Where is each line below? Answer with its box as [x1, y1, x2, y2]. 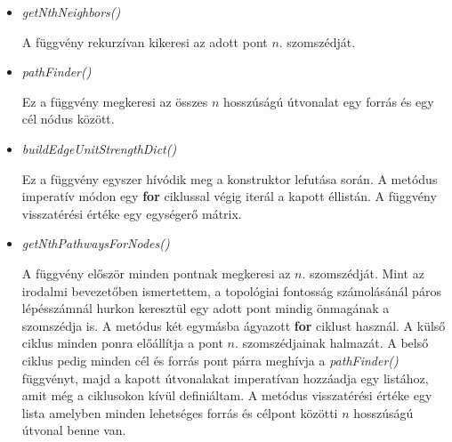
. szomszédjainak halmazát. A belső [234, 334, 429, 352]
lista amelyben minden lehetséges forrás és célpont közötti [21, 403, 338, 422]
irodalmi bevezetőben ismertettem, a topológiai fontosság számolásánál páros [21, 281, 441, 300]
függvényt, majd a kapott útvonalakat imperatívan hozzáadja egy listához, [21, 368, 429, 387]
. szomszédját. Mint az [302, 263, 424, 282]
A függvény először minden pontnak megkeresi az [21, 263, 291, 282]
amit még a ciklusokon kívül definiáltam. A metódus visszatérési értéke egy [21, 386, 432, 405]
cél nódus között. [21, 109, 115, 128]
